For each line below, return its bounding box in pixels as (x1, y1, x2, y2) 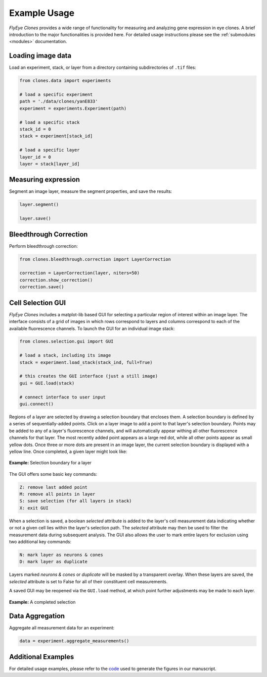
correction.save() (19, 284, 64, 290)
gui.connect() (19, 401, 54, 406)
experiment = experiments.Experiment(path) (19, 106, 127, 111)
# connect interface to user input (19, 394, 106, 400)
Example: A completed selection (9, 599, 76, 605)
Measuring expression (9, 175, 80, 184)
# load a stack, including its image (19, 352, 111, 358)
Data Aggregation (9, 612, 65, 621)
